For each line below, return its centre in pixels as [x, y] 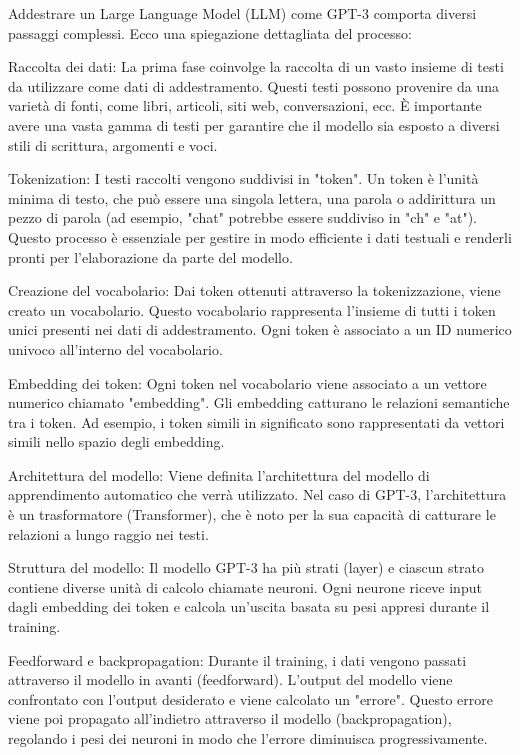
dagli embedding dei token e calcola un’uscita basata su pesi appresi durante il [249, 606]
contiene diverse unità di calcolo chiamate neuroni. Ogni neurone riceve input [245, 586]
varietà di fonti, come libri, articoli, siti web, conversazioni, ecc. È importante [245, 105]
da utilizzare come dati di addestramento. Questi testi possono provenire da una [253, 85]
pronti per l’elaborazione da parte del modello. [150, 256]
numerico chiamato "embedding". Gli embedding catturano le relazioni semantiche [259, 402]
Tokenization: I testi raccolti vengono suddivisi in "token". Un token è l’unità [243, 178]
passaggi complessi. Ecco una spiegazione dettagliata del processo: [210, 32]
